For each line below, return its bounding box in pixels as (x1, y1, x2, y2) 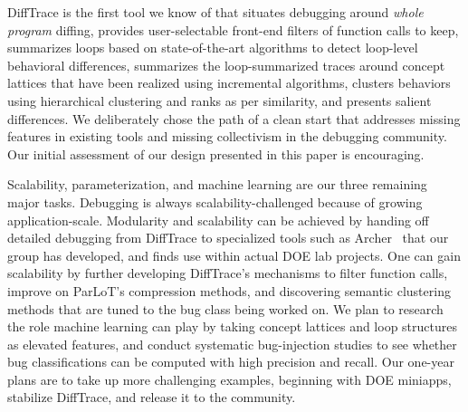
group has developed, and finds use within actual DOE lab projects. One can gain (7, 245, 461, 264)
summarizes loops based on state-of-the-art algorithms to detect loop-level (7, 38, 418, 57)
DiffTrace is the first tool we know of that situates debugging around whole (7, 3, 424, 21)
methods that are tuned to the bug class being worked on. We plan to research (7, 299, 444, 318)
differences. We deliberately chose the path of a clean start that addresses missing (7, 109, 461, 128)
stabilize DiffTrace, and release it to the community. (7, 388, 296, 407)
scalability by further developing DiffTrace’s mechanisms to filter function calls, (7, 263, 448, 283)
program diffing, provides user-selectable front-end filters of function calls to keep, (7, 20, 459, 39)
